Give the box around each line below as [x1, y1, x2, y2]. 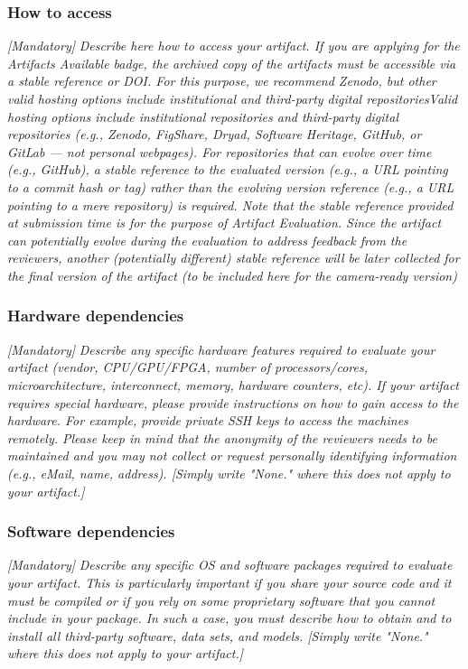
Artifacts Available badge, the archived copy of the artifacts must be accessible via [7, 53, 456, 72]
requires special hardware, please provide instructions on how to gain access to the [7, 393, 459, 412]
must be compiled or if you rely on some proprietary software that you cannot [7, 590, 435, 609]
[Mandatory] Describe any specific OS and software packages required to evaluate [7, 555, 453, 574]
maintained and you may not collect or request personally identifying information [7, 446, 457, 465]
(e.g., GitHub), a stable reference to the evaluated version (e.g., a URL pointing [7, 160, 448, 179]
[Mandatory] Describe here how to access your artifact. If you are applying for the [7, 36, 460, 55]
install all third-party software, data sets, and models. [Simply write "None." [7, 626, 428, 645]
